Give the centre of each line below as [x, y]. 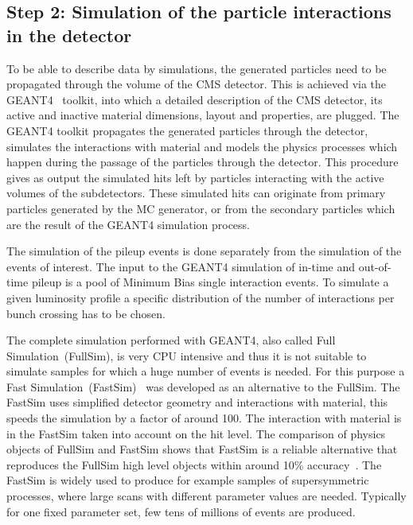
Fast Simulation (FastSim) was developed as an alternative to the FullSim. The [203, 386]
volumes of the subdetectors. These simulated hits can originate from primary [196, 193]
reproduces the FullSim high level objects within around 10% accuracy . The [194, 464]
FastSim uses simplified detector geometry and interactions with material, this [197, 402]
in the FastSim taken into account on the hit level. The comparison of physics [196, 433]
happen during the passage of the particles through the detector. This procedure [203, 162]
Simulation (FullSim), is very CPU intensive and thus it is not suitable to [187, 355]
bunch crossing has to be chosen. [86, 313]
